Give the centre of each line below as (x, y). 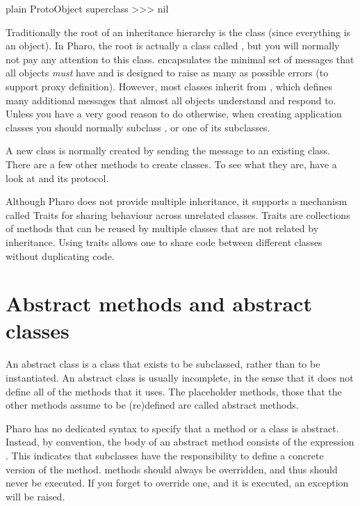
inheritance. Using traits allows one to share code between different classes (164, 242)
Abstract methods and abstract (159, 303)
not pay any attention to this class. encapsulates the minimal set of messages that (180, 59)
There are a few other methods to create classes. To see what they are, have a (171, 164)
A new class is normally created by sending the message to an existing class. (168, 150)
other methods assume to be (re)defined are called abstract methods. (152, 405)
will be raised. (35, 496)
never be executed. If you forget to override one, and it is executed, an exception (177, 483)
